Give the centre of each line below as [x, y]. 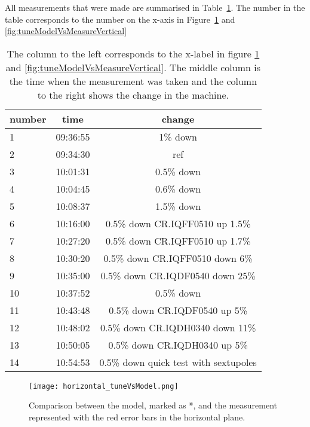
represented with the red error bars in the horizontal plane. [137, 417]
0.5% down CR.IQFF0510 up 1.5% [178, 223]
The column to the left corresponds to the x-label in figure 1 [133, 53]
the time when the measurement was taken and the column [133, 81]
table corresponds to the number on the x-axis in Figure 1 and [120, 19]
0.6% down [178, 188]
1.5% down [178, 206]
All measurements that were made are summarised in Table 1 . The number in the [155, 7]
